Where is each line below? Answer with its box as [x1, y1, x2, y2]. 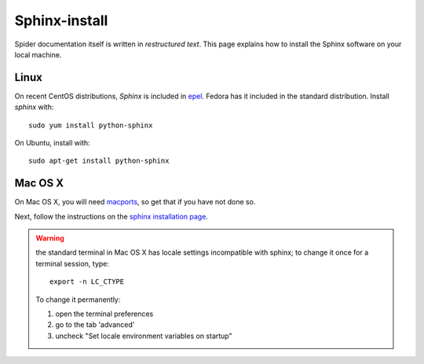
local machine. [14, 50, 62, 59]
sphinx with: [14, 102, 54, 112]
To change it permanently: [35, 295, 121, 304]
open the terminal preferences [55, 309, 154, 318]
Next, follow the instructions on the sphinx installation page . [14, 211, 208, 221]
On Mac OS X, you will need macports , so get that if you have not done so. [14, 197, 256, 207]
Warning [35, 233, 64, 243]
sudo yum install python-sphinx [28, 120, 153, 130]
